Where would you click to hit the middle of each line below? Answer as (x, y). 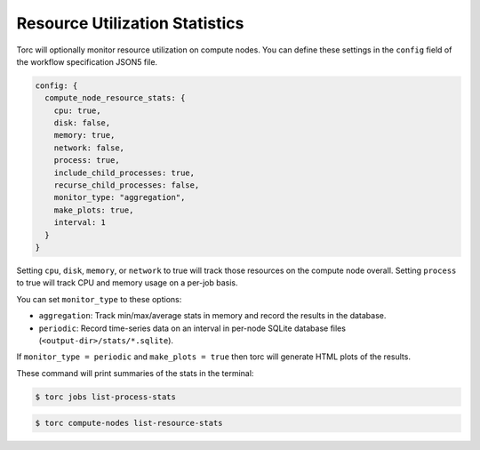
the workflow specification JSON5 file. (87, 61)
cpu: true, (77, 110)
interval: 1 (80, 223)
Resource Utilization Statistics (130, 23)
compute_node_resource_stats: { (115, 98)
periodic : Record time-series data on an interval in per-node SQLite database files (192, 328)
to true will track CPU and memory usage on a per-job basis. (128, 283)
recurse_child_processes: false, (127, 185)
